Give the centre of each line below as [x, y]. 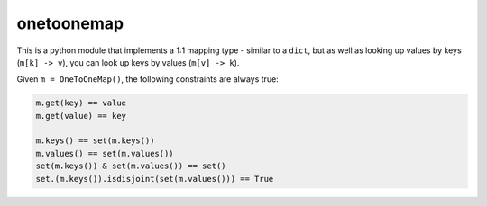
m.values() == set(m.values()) [105, 153]
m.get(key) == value [81, 103]
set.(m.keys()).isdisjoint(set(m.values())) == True [155, 179]
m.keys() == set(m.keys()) [95, 141]
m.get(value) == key [81, 116]
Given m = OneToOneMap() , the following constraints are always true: [147, 79]
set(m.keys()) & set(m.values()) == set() [131, 166]
